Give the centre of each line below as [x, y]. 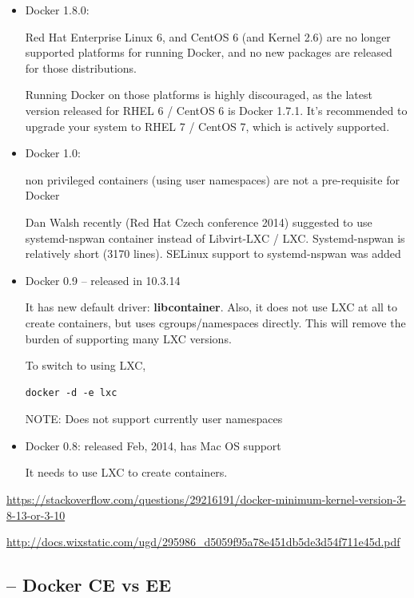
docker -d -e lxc [71, 392]
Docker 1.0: [53, 153]
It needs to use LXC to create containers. [126, 472]
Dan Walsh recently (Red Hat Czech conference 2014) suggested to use [199, 222]
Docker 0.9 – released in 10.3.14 [103, 280]
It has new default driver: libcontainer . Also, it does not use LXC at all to [211, 307]
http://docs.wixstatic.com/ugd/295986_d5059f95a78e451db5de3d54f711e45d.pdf [203, 542]
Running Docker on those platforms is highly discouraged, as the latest [199, 95]
